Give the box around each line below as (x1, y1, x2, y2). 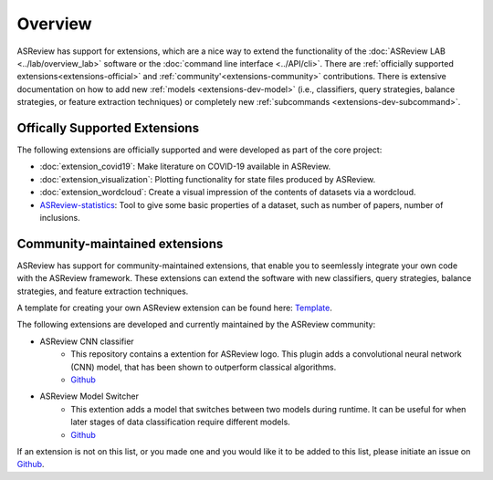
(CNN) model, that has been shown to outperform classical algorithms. (70, 361, 337, 372)
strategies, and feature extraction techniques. (16, 286, 189, 297)
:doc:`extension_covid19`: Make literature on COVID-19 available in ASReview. (39, 161, 331, 172)
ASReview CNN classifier (39, 336, 134, 347)
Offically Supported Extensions (16, 120, 200, 136)
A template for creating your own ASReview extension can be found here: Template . (16, 302, 332, 314)
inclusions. (39, 212, 81, 223)
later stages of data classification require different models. (70, 416, 291, 428)
